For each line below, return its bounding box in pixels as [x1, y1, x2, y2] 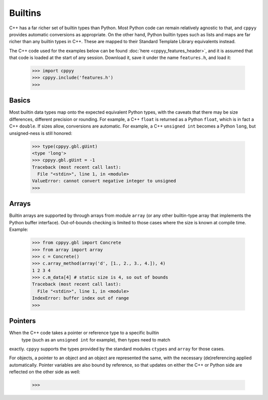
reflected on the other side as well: [9, 369, 80, 375]
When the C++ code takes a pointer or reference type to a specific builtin [9, 330, 159, 336]
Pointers [9, 317, 36, 325]
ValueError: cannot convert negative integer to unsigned [32, 178, 176, 184]
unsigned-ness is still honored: [9, 130, 72, 136]
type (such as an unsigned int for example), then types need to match [21, 336, 171, 342]
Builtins [9, 7, 42, 18]
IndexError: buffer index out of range [32, 295, 129, 301]
